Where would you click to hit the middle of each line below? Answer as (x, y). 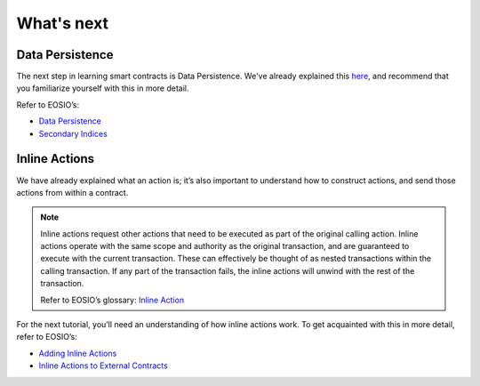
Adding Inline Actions (78, 353)
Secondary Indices (73, 133)
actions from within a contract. (72, 192)
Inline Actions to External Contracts (103, 366)
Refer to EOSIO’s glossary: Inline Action (112, 300)
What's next (63, 23)
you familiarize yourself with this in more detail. (103, 88)
